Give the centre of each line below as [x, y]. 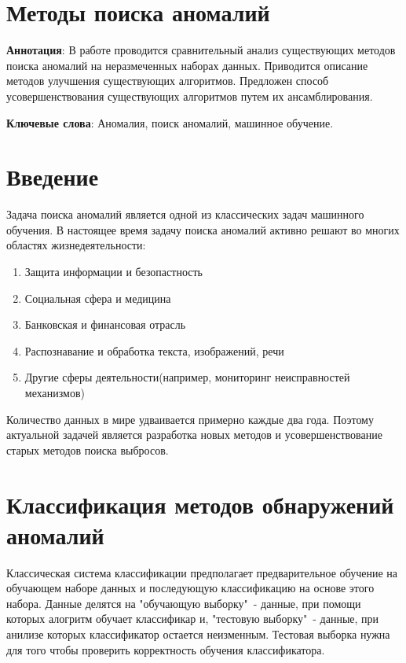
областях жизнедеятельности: [76, 245]
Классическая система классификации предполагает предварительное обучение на [202, 572]
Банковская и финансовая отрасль [105, 324]
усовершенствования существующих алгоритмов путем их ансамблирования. [190, 96]
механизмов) [55, 392]
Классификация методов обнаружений [200, 504]
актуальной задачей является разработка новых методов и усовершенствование [194, 435]
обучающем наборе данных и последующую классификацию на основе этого [190, 588]
